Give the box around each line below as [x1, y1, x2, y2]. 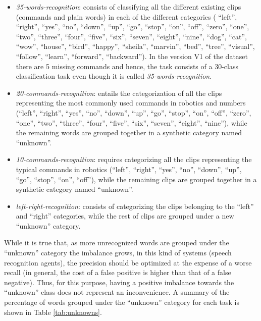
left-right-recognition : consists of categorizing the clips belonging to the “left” [16, 200, 254, 211]
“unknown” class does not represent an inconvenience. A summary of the [4, 287, 230, 297]
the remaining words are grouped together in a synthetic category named [16, 127, 242, 138]
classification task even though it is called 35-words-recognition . [16, 71, 212, 81]
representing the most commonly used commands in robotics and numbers [16, 97, 246, 108]
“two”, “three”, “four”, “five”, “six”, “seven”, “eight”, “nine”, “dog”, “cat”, [16, 31, 247, 41]
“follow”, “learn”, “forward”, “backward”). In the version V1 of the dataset [16, 50, 248, 61]
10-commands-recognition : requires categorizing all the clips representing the [16, 154, 252, 165]
